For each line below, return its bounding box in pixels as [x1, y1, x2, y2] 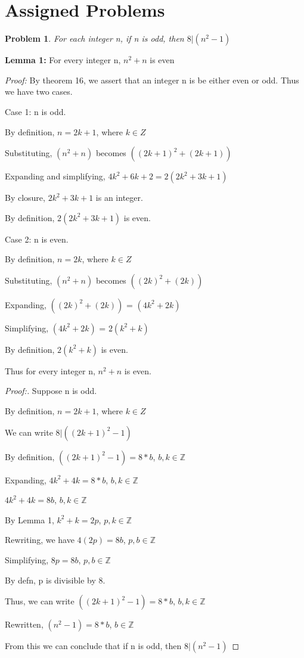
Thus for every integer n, [5, 364, 95, 377]
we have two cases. [5, 85, 73, 98]
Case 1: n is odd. [5, 105, 66, 117]
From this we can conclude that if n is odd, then [5, 640, 182, 652]
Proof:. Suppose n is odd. [5, 384, 97, 397]
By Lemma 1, [5, 513, 54, 526]
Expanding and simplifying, [5, 170, 106, 182]
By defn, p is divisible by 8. [5, 573, 106, 586]
